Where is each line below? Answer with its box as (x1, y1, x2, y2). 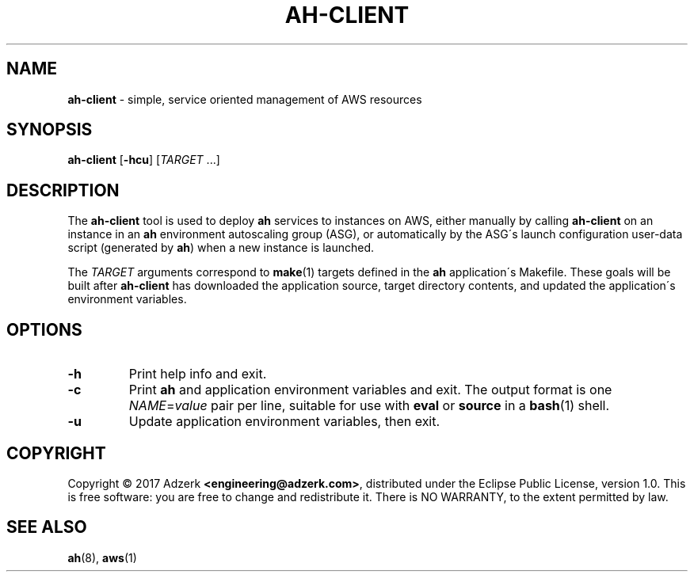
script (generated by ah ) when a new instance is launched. (67, 241, 375, 255)
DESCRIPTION (6, 180, 120, 200)
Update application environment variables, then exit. (128, 413, 440, 430)
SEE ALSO (6, 517, 87, 538)
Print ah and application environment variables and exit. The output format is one (128, 382, 612, 398)
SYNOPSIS (6, 120, 93, 140)
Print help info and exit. (128, 366, 267, 382)
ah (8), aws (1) (67, 550, 137, 565)
